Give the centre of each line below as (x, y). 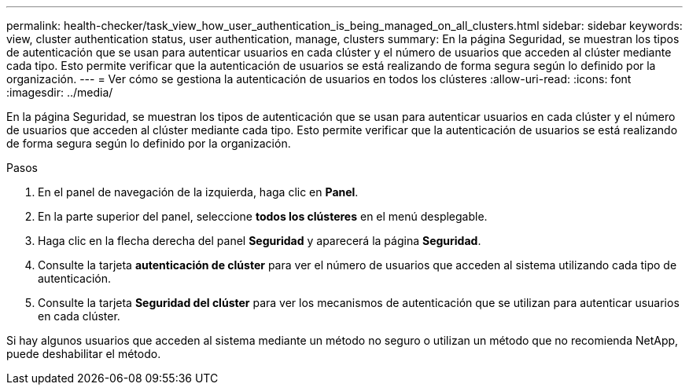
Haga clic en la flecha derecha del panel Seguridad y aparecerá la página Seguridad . (260, 241)
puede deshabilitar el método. (84, 354)
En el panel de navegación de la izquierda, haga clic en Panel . (198, 192)
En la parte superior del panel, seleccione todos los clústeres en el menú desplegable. (263, 216)
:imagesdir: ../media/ (60, 92)
